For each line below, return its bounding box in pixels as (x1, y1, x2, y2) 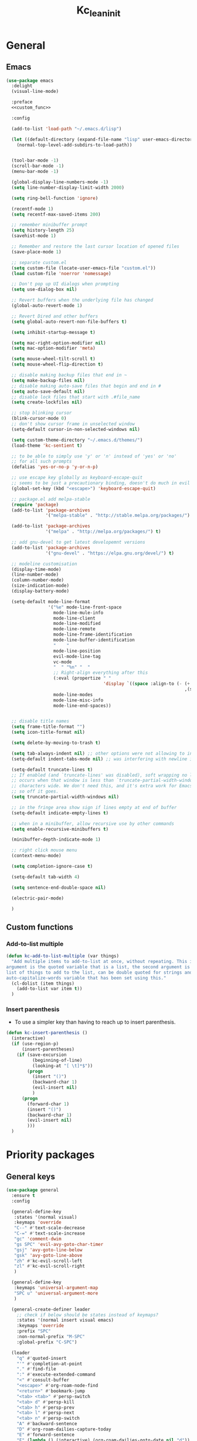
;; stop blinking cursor (11, 410, 72, 416)
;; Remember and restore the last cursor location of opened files (11, 243, 180, 250)
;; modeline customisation (11, 561, 77, 567)
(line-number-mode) (11, 571, 59, 578)
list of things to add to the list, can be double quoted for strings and (6, 969, 193, 975)
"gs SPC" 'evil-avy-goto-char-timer (13, 1241, 104, 1247)
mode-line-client (53, 615, 96, 621)
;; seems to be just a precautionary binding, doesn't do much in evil (11, 480, 191, 486)
